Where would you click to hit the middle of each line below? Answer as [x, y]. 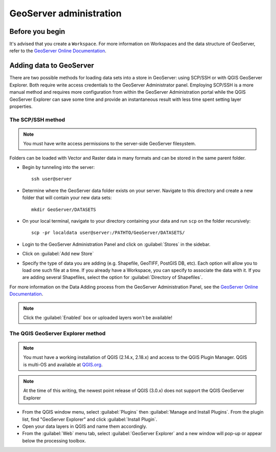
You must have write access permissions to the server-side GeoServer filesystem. [110, 144]
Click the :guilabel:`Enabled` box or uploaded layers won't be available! [98, 317]
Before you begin [37, 31]
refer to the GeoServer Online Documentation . [58, 51]
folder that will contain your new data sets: [67, 198]
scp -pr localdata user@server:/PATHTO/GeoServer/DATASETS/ [108, 233]
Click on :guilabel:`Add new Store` [58, 254]
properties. [21, 106]
